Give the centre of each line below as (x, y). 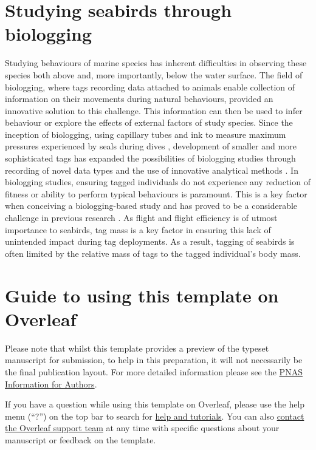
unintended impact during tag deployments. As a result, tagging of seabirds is (150, 241)
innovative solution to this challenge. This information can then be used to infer (154, 110)
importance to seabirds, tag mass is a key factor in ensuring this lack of (138, 229)
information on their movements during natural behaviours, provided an (139, 99)
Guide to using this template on (142, 295)
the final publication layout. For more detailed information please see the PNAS (154, 371)
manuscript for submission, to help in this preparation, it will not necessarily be (154, 360)
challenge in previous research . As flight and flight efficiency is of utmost (141, 218)
